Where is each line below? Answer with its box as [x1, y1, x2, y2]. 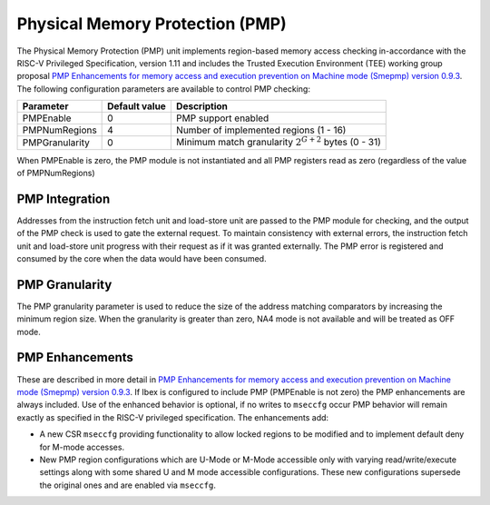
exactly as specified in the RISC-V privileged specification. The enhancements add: [16, 411, 329, 422]
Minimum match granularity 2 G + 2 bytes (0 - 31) [175, 134, 381, 149]
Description [175, 100, 229, 113]
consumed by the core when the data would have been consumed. [16, 252, 267, 263]
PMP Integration [16, 191, 111, 206]
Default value [107, 100, 167, 113]
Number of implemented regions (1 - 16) [175, 124, 347, 136]
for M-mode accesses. [39, 441, 125, 452]
